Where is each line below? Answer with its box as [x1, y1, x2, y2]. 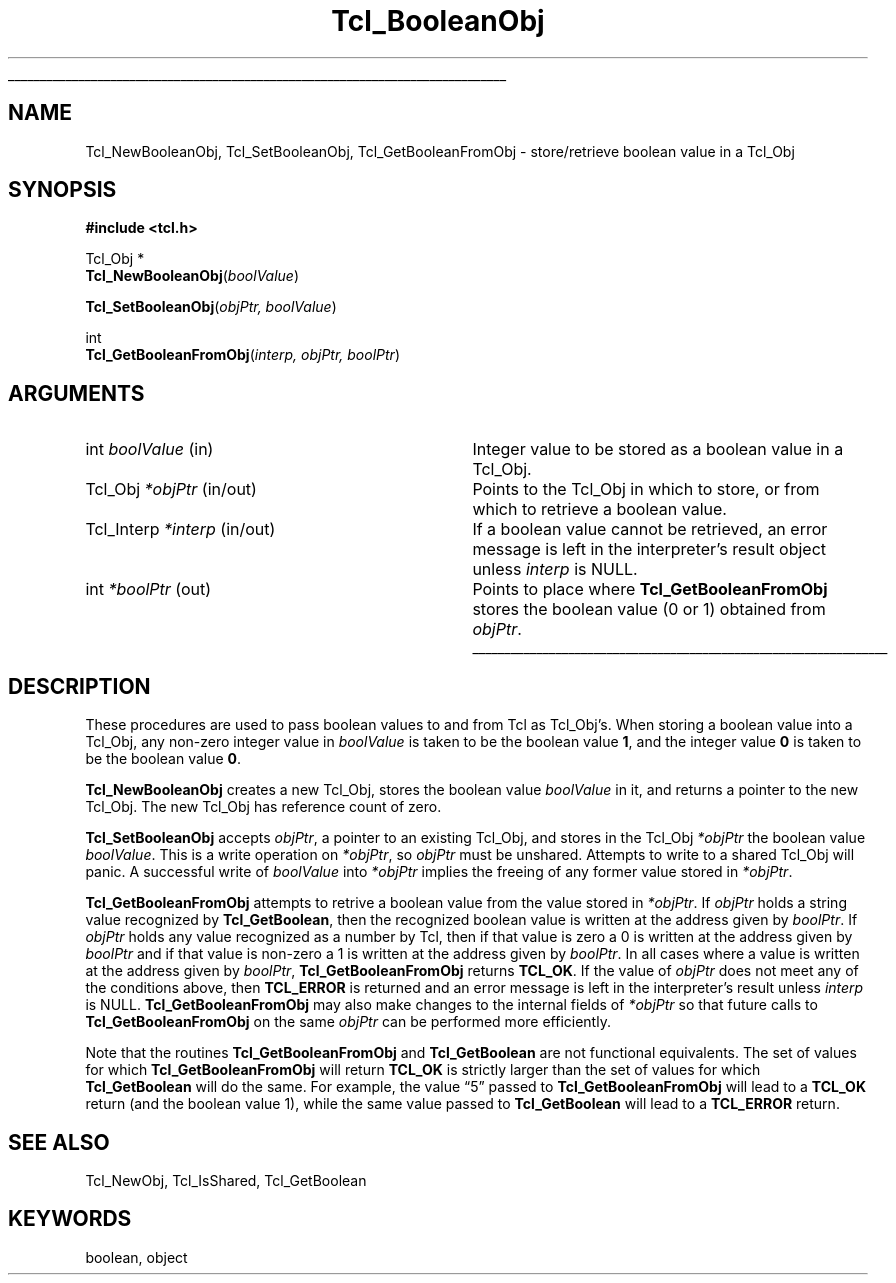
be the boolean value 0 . [85, 750, 242, 768]
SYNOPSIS [8, 177, 117, 203]
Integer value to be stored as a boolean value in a [472, 439, 844, 460]
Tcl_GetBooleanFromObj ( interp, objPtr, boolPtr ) [85, 346, 400, 364]
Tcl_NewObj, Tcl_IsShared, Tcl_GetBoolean [85, 1171, 367, 1189]
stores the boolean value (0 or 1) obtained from [472, 599, 826, 620]
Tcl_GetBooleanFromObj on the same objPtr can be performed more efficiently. [85, 1013, 611, 1031]
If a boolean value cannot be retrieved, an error [472, 519, 828, 540]
